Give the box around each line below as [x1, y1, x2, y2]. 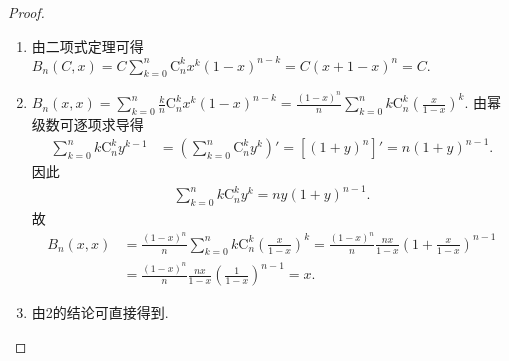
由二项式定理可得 [31, 35, 144, 56]
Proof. [8, 2, 45, 22]
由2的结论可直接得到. [31, 302, 169, 323]
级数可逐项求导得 [31, 114, 144, 135]
